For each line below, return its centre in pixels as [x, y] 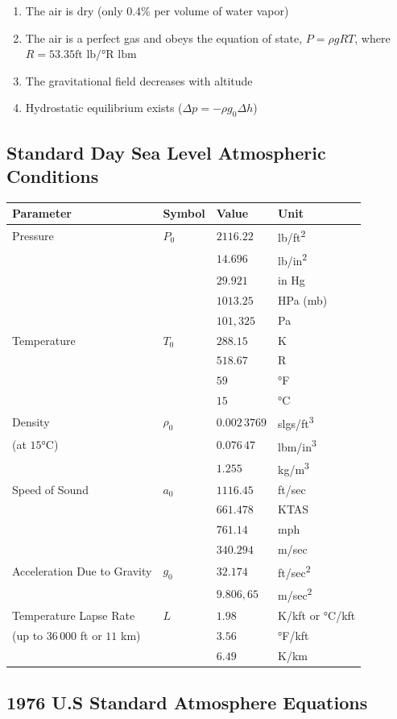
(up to [28, 635]
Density [31, 421]
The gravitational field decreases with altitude [139, 80]
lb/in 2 [292, 259]
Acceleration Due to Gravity [82, 570]
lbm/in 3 [297, 445]
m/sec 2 [295, 594]
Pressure [33, 235]
